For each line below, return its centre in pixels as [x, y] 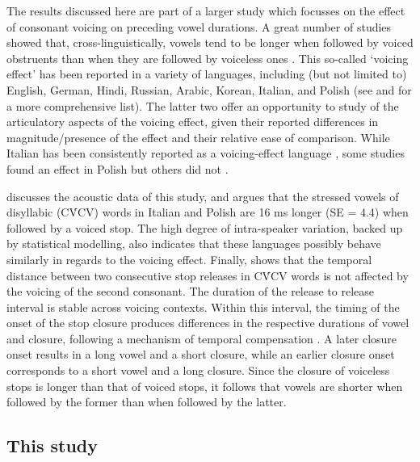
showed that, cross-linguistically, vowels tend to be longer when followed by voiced [210, 42]
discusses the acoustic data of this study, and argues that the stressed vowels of [203, 196]
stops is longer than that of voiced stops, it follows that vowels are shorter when [205, 386]
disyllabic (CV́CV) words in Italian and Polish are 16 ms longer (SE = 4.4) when [208, 212]
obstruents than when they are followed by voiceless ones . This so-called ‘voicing [208, 58]
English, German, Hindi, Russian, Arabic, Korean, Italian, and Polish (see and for [209, 89]
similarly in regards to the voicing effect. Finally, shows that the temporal [189, 259]
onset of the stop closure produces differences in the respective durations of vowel [208, 323]
